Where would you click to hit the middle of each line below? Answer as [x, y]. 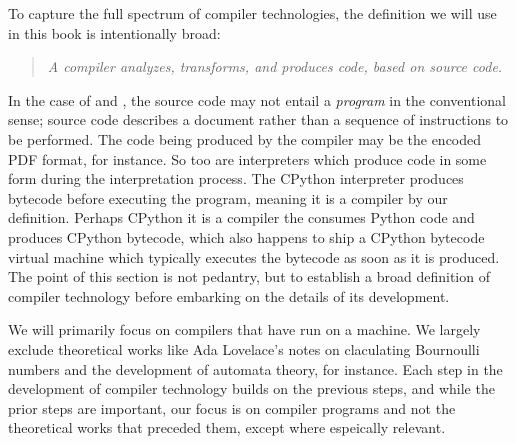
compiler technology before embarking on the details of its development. [229, 295]
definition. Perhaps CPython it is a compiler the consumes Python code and [241, 217]
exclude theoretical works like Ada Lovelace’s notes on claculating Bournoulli [244, 348]
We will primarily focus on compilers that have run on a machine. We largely [244, 329]
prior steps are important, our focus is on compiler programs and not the [232, 407]
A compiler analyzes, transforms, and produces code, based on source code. [275, 66]
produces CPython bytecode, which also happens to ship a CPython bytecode [246, 236]
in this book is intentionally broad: [114, 32]
